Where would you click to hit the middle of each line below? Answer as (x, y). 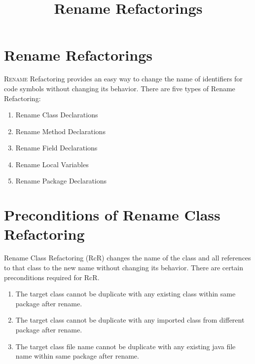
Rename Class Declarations (57, 115)
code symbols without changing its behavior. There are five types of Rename (120, 88)
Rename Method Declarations (60, 131)
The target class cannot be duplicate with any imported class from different (130, 320)
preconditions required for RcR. (52, 277)
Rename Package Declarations (61, 181)
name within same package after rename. (77, 356)
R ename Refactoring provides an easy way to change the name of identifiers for (123, 79)
